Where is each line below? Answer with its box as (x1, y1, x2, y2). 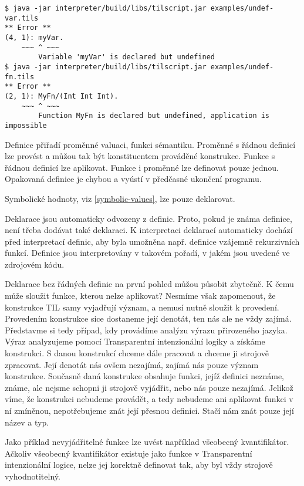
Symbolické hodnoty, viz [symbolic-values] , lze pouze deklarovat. (5, 192, 235, 204)
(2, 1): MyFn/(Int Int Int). (5, 92, 119, 100)
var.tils (5, 14, 39, 22)
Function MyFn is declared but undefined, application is (38, 112, 270, 120)
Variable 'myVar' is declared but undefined (38, 53, 215, 62)
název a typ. (5, 416, 49, 428)
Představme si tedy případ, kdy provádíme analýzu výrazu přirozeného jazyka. (5, 323, 288, 336)
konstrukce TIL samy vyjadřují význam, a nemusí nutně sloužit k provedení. (5, 301, 279, 313)
